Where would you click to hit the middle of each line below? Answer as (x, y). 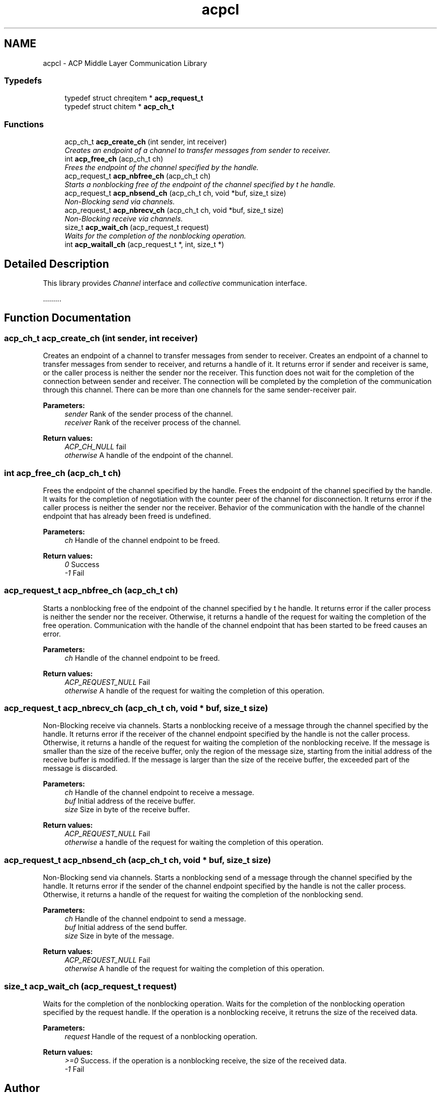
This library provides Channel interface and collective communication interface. (175, 283)
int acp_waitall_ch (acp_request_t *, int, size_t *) (144, 245)
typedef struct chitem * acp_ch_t (119, 107)
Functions (24, 124)
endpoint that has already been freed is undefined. (127, 516)
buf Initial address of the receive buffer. (130, 801)
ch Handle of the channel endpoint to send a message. (155, 919)
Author (22, 1088)
